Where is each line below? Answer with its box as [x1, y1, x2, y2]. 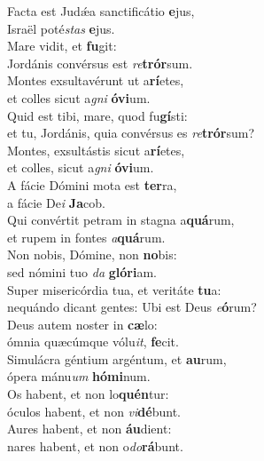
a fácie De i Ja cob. [7, 193, 105, 211]
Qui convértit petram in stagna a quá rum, [7, 211, 235, 229]
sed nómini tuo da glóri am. [7, 262, 157, 281]
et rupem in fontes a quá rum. [7, 227, 166, 246]
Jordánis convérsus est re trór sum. [7, 53, 193, 72]
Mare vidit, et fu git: [7, 36, 117, 55]
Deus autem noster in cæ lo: [7, 314, 158, 333]
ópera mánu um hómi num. [7, 367, 151, 385]
